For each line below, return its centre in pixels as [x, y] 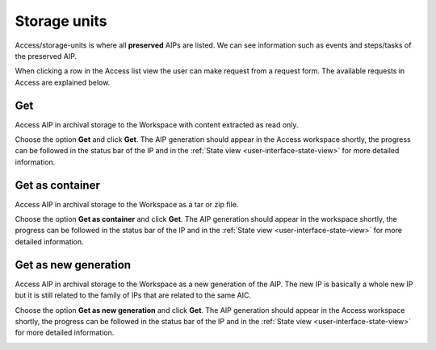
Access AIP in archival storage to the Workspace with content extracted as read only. [157, 124]
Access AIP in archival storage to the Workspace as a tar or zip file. [127, 204]
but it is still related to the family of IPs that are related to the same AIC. [133, 295]
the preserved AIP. [46, 56]
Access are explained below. [63, 82]
